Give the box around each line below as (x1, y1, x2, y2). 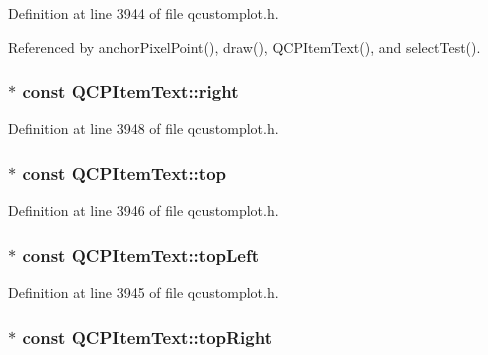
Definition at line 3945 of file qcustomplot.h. (8, 282, 279, 303)
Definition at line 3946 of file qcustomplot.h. (8, 200, 279, 221)
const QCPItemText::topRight (22, 324, 272, 349)
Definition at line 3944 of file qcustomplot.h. (8, 3, 279, 23)
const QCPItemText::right (22, 79, 239, 104)
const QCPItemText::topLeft (22, 242, 259, 267)
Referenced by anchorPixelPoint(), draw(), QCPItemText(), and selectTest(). (8, 36, 481, 57)
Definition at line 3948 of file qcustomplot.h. (8, 118, 279, 139)
